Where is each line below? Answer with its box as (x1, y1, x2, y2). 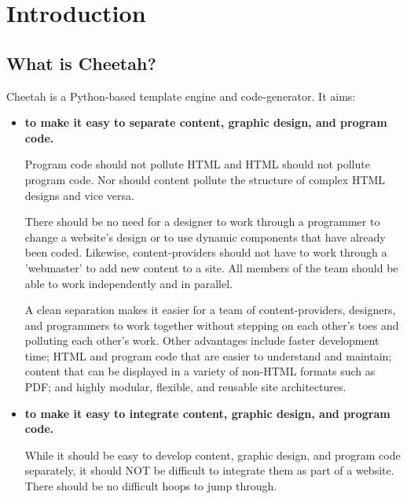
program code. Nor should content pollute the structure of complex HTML (24, 171, 386, 187)
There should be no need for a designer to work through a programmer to (24, 213, 380, 230)
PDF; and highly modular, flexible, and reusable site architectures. (24, 379, 346, 395)
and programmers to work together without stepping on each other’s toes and (24, 316, 399, 333)
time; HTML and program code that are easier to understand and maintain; (24, 347, 392, 364)
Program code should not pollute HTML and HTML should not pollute (24, 156, 370, 172)
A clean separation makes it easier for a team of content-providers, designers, (24, 301, 396, 318)
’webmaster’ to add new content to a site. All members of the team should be (24, 259, 398, 275)
